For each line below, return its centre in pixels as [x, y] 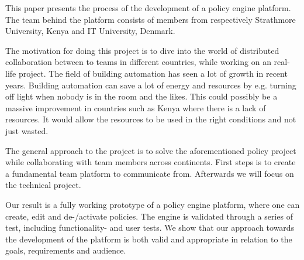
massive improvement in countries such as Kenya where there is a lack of [136, 107]
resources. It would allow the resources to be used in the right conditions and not [151, 119]
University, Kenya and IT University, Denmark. [90, 31]
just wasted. [27, 130]
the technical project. [43, 185]
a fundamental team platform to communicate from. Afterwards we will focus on [150, 173]
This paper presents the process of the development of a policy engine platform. [148, 8]
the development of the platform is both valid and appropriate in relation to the [149, 239]
